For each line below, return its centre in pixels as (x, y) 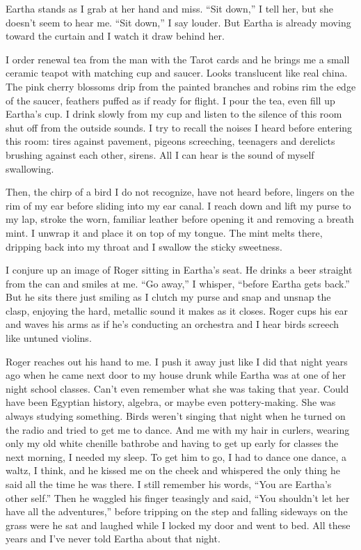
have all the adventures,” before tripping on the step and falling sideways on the (177, 511)
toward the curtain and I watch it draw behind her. (115, 36)
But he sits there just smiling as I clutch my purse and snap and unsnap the (168, 297)
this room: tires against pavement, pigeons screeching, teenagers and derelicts (170, 141)
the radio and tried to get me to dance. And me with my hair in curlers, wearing (178, 429)
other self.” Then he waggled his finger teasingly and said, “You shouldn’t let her (178, 497)
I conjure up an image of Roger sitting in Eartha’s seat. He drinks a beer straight (179, 270)
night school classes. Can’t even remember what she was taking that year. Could (177, 388)
